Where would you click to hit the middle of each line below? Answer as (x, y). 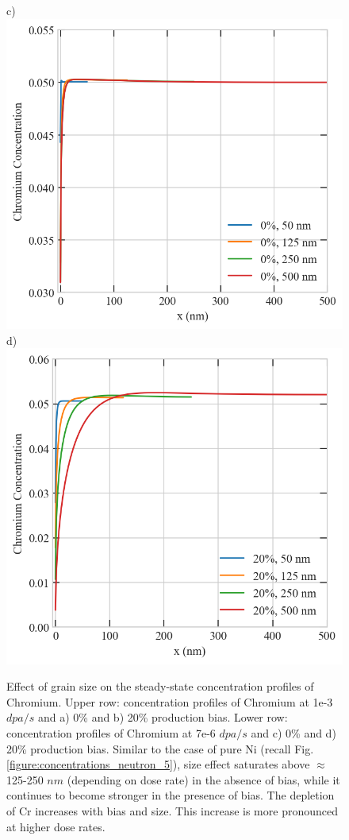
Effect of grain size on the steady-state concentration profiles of (160, 686)
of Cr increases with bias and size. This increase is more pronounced (172, 811)
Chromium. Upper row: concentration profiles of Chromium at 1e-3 (170, 701)
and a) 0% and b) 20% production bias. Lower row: (163, 717)
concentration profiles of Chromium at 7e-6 (111, 733)
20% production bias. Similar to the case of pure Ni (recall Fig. (160, 748)
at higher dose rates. (56, 826)
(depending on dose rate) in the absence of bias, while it (203, 779)
